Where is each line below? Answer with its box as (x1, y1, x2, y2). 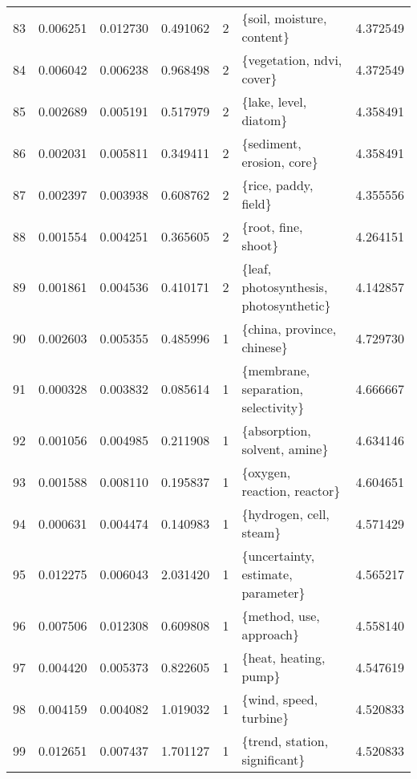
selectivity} (241, 398, 305, 416)
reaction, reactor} (241, 481, 341, 500)
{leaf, (241, 259, 272, 278)
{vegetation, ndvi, (241, 51, 342, 69)
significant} (241, 750, 306, 769)
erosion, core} (241, 152, 318, 171)
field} (241, 194, 272, 213)
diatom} (241, 111, 288, 129)
